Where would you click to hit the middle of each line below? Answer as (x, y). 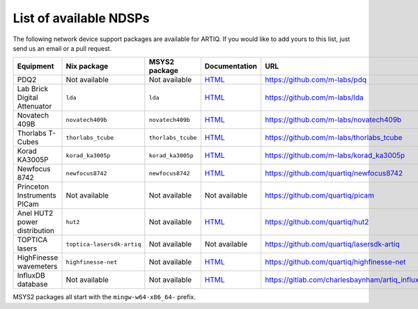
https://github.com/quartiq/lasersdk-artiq (332, 244)
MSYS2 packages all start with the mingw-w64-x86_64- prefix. (104, 297)
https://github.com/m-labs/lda (314, 97)
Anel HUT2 (35, 214)
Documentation (231, 66)
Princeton (33, 187)
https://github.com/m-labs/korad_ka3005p (335, 155)
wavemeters (37, 267)
